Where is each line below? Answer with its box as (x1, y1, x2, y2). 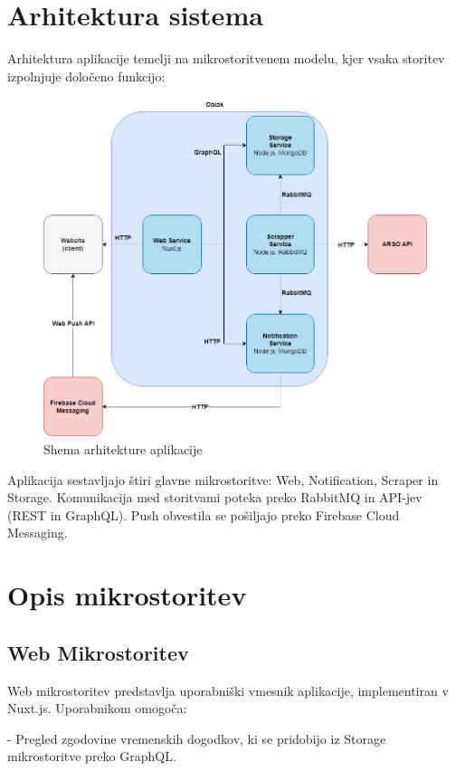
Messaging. (7, 523, 68, 542)
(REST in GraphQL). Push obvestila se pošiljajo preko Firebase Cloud (7, 505, 400, 524)
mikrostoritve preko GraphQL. (7, 747, 176, 766)
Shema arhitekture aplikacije (43, 440, 203, 459)
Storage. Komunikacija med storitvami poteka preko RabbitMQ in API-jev (7, 488, 423, 507)
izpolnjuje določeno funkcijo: (7, 66, 166, 85)
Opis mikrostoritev (7, 576, 247, 614)
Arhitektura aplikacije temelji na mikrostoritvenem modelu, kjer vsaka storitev (7, 49, 445, 68)
